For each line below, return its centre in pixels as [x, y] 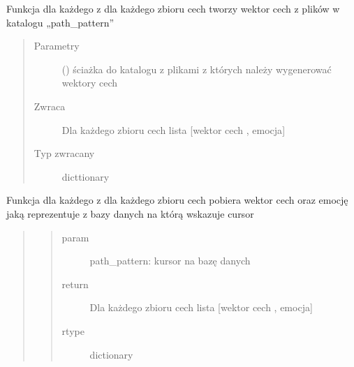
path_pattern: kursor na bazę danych [170, 261]
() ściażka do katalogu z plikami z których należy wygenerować [197, 69]
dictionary [111, 354]
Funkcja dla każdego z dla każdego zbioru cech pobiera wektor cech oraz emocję [177, 200]
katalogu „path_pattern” [60, 22]
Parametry [57, 46]
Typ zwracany [64, 153]
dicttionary [86, 176]
